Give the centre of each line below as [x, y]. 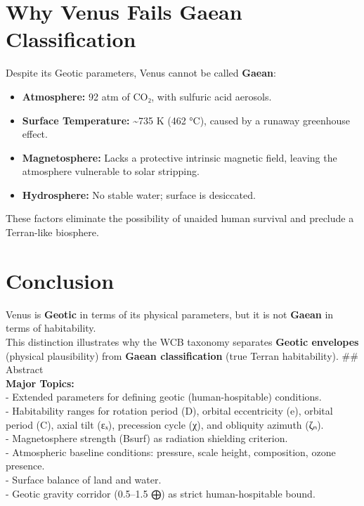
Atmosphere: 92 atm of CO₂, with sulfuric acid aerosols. [147, 96]
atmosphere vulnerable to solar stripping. [111, 171]
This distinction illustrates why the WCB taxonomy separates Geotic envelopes [182, 341]
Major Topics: [40, 383]
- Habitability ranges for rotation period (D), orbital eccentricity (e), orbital [169, 410]
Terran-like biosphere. [52, 232]
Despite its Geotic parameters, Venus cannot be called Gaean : [141, 73]
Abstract [25, 369]
